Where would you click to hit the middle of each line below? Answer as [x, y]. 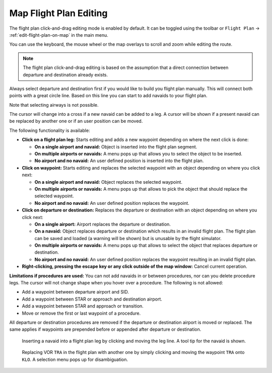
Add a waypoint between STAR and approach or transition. [83, 306]
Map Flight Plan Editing [58, 13]
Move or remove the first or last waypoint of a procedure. [81, 313]
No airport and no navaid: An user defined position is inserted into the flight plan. [119, 161]
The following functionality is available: [50, 130]
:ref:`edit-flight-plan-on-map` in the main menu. [59, 35]
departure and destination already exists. [65, 74]
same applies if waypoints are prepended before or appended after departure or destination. [105, 329]
